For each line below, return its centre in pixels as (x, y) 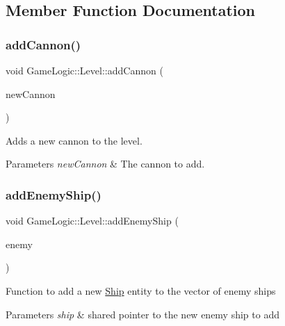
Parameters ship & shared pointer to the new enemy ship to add (142, 314)
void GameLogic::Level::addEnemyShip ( (92, 221)
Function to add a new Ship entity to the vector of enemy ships (141, 290)
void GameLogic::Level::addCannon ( (84, 70)
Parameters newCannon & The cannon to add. (105, 164)
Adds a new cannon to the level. (74, 140)
